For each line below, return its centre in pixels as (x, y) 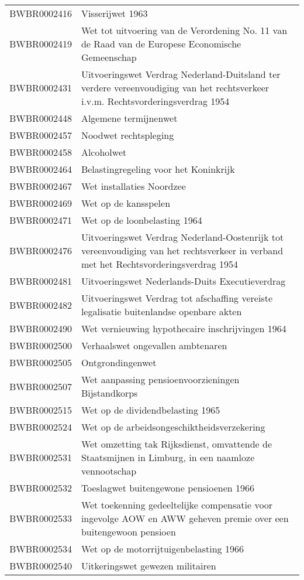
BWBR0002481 (41, 281)
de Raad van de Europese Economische (161, 44)
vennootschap (109, 471)
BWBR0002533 (41, 518)
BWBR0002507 (41, 386)
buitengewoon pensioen (128, 532)
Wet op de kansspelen (126, 203)
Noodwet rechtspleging (127, 135)
